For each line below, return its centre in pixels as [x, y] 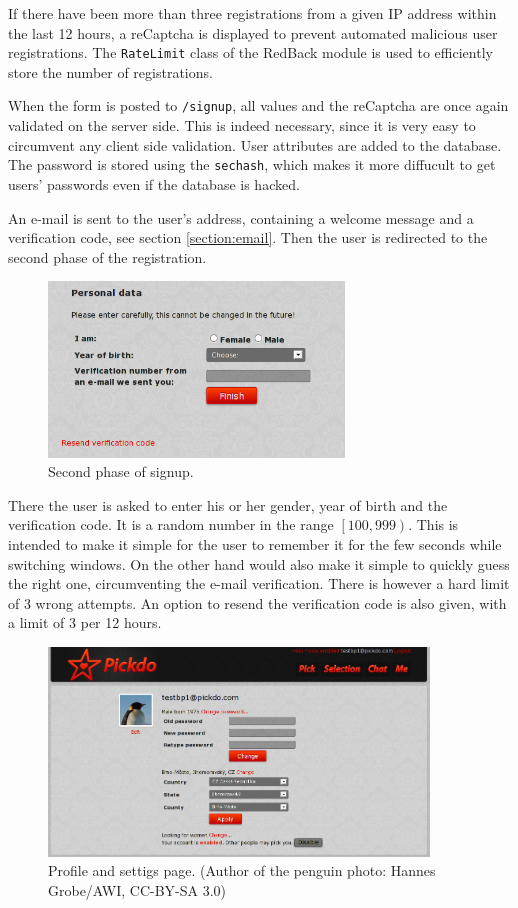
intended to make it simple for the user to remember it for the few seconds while [255, 543]
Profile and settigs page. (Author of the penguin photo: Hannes [242, 870]
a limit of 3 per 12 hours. [85, 622]
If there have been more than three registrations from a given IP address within [252, 13]
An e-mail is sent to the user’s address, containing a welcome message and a [241, 217]
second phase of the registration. [107, 256]
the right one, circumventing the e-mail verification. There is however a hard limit [259, 583]
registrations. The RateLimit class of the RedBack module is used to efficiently [250, 52]
